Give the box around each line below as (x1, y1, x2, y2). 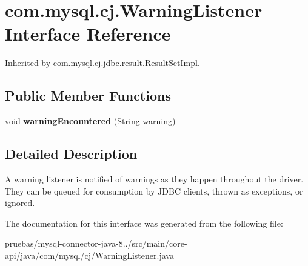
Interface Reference (5, 21, 171, 46)
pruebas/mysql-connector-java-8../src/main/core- (5, 237, 187, 250)
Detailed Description (5, 144, 138, 163)
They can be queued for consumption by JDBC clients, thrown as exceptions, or (5, 184, 303, 197)
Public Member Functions (5, 86, 171, 105)
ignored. (5, 196, 35, 209)
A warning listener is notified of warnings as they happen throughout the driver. (5, 172, 304, 185)
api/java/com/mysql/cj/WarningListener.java (5, 248, 174, 261)
